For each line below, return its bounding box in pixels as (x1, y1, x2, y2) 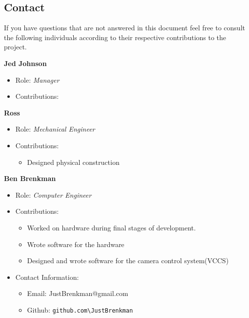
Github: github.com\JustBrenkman (27, 304, 133, 315)
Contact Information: (15, 272, 79, 282)
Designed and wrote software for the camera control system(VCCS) (27, 255, 229, 266)
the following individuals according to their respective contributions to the (4, 32, 227, 42)
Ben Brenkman (4, 173, 56, 183)
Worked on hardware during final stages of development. (27, 222, 196, 232)
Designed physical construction (27, 157, 120, 167)
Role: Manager (15, 74, 60, 85)
